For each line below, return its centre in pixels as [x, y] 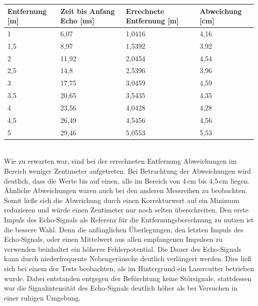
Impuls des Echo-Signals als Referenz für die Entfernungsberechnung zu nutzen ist [129, 219]
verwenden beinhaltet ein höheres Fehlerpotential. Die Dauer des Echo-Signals [123, 249]
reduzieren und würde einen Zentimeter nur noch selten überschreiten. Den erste [126, 210]
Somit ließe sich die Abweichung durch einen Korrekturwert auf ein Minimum [122, 200]
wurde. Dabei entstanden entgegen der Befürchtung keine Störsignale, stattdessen [128, 278]
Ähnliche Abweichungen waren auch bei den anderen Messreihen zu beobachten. [126, 190]
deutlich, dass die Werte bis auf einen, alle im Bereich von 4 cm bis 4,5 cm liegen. [127, 180]
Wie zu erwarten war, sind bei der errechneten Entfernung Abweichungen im [121, 161]
